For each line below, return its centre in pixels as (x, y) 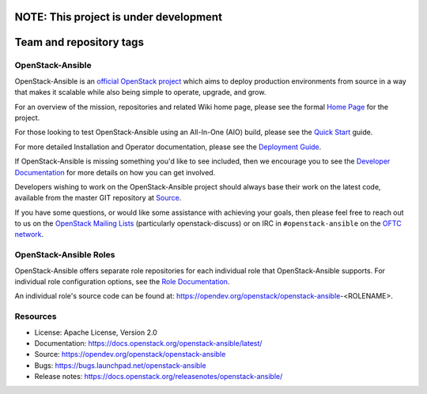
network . (29, 235)
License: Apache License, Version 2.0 (96, 332)
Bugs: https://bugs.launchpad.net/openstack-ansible (120, 365)
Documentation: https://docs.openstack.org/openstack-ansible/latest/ (148, 343)
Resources (36, 317)
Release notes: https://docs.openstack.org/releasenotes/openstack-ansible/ (159, 377)
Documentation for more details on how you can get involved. (115, 172)
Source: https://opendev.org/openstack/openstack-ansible (130, 355)
